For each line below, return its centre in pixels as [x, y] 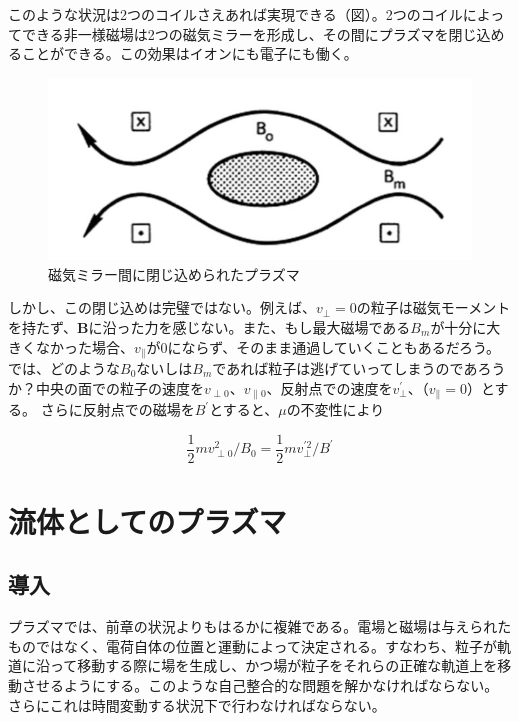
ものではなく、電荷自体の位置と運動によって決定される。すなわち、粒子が [252, 645]
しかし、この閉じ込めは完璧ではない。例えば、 [162, 307]
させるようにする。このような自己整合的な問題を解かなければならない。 [260, 685]
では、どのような [64, 368]
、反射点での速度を [329, 387]
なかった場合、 [84, 346]
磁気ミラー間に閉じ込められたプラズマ [174, 273]
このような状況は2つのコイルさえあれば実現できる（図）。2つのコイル [235, 14]
